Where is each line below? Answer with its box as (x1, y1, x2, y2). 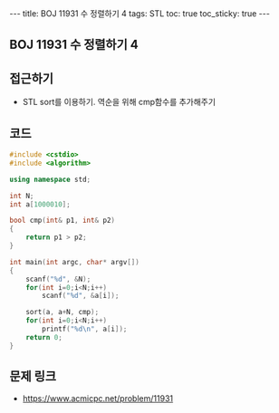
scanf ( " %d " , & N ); (25, 274, 91, 283)
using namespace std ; (9, 175, 91, 184)
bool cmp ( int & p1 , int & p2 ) (9, 216, 116, 226)
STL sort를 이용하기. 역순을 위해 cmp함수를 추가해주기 (22, 97, 216, 108)
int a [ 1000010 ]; (9, 199, 71, 209)
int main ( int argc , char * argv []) (9, 257, 140, 266)
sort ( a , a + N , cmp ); (25, 308, 100, 317)
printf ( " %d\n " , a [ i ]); (42, 324, 128, 334)
